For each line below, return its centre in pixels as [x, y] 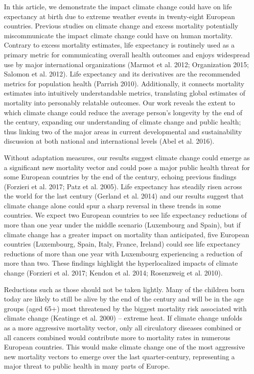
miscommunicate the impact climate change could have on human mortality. [118, 35]
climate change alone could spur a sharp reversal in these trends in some [113, 205]
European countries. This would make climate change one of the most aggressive [125, 347]
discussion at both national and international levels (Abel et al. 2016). [109, 141]
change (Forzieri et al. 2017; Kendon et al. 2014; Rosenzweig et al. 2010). [113, 273]
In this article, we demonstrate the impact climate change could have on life [118, 6]
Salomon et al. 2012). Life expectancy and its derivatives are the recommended [122, 74]
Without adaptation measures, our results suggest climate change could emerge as [127, 157]
